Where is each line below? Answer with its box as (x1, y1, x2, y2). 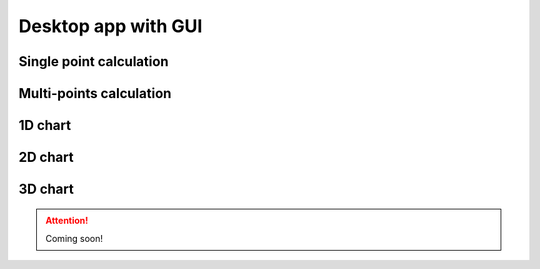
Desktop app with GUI (18, 15, 203, 37)
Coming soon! (45, 233, 104, 245)
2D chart (18, 149, 74, 166)
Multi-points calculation (18, 85, 172, 102)
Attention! (45, 214, 89, 226)
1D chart (18, 117, 72, 134)
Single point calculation (18, 53, 169, 70)
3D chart (18, 181, 74, 198)
